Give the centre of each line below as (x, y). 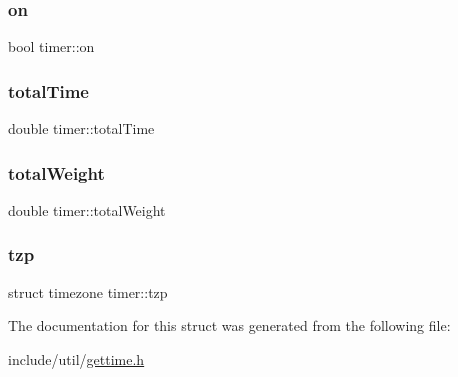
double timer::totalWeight (87, 209)
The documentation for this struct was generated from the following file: (229, 325)
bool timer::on (51, 46)
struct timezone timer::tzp (88, 291)
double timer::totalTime (81, 128)
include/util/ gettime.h (76, 358)
